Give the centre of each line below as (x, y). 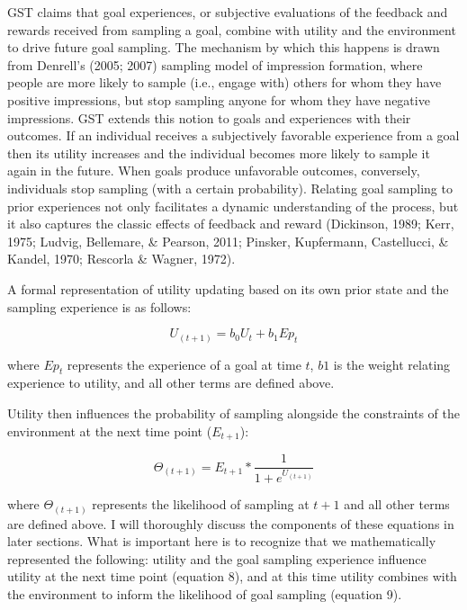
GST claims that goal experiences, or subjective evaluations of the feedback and (228, 12)
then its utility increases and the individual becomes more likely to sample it (219, 152)
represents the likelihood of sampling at (201, 504)
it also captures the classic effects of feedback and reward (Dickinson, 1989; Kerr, (231, 224)
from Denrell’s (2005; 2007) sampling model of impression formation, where (215, 64)
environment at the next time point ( (110, 431)
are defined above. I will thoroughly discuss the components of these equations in (231, 523)
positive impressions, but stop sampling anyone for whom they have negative (219, 99)
